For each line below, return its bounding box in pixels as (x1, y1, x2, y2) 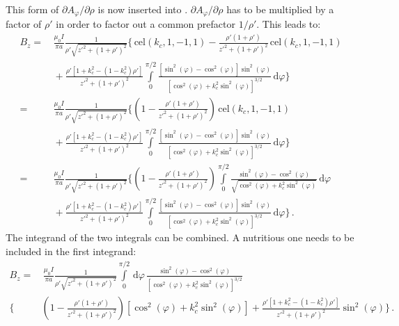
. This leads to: (256, 17, 321, 31)
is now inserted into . (97, 2, 188, 16)
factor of (6, 17, 42, 31)
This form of (6, 2, 59, 16)
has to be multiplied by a (226, 2, 334, 16)
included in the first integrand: (6, 244, 136, 259)
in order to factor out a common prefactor (56, 17, 235, 31)
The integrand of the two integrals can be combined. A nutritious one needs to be (6, 230, 354, 245)
